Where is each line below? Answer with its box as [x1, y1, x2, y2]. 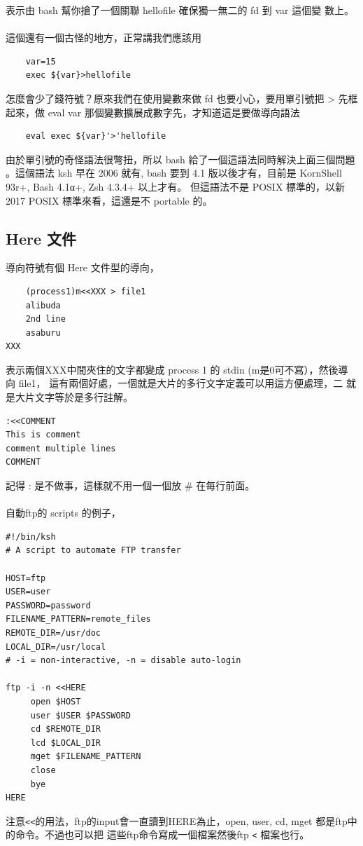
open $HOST [30, 696, 81, 707]
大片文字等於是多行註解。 [15, 390, 133, 404]
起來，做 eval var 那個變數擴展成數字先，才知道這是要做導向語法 [6, 104, 300, 119]
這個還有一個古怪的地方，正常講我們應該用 [6, 30, 201, 45]
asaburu [25, 327, 61, 338]
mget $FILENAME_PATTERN [30, 751, 141, 762]
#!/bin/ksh [6, 531, 56, 542]
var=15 [25, 56, 56, 67]
